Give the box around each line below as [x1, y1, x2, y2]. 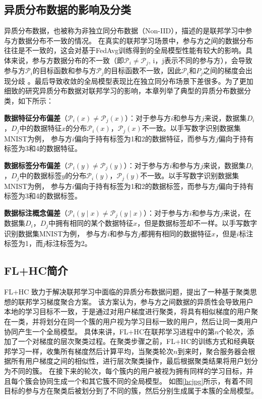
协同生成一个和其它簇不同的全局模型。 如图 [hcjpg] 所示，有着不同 [39, 375, 253, 386]
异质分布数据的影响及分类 [4, 2, 131, 17]
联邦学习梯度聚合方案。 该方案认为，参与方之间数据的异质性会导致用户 [18, 296, 253, 307]
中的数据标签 [19, 170, 62, 181]
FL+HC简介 [4, 263, 68, 278]
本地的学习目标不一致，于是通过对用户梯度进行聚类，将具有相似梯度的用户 [4, 306, 251, 317]
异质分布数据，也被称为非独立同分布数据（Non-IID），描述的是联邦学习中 [4, 25, 245, 36]
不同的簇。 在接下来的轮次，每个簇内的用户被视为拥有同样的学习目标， [11, 365, 246, 376]
